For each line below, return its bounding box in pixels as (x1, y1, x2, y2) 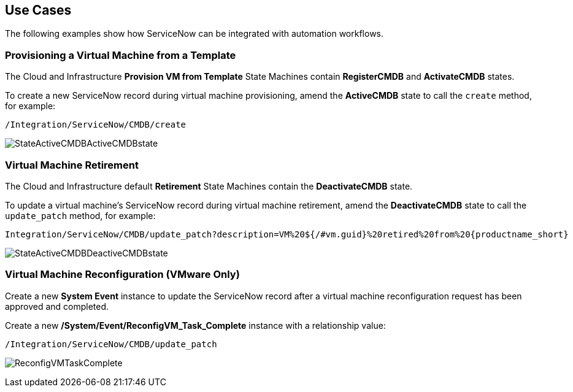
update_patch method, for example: (5, 210, 156, 221)
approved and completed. (5, 301, 109, 312)
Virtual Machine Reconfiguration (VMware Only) (5, 268, 240, 281)
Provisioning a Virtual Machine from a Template (5, 48, 236, 61)
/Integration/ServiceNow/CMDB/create (5, 120, 187, 130)
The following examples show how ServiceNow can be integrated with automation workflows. (5, 28, 384, 39)
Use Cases (5, 2, 72, 18)
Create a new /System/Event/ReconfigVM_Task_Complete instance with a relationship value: (5, 320, 386, 331)
